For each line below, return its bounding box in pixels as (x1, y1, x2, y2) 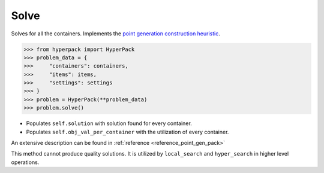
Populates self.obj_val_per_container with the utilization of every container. (26, 128, 229, 135)
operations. (11, 159, 40, 166)
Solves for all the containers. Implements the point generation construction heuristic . (11, 30, 220, 37)
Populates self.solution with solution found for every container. (26, 120, 192, 127)
